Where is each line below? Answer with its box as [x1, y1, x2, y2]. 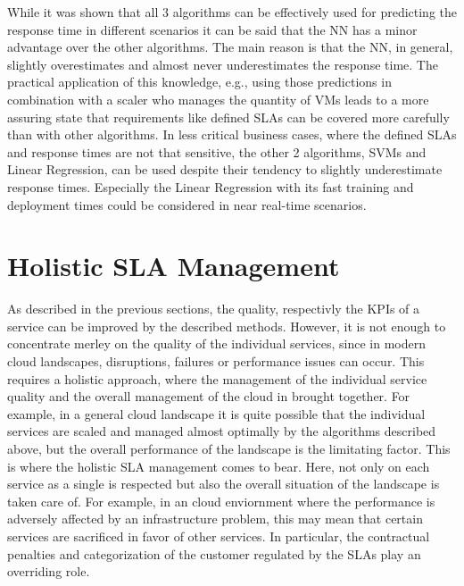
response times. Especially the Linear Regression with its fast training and [7, 177, 414, 196]
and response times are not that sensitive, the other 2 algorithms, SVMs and [7, 142, 427, 161]
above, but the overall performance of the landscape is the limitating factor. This [7, 439, 451, 457]
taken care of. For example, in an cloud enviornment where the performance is [7, 491, 435, 510]
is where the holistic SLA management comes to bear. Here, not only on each [7, 456, 430, 475]
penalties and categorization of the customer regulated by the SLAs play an [7, 544, 421, 563]
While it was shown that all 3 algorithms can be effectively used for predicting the [7, 3, 458, 21]
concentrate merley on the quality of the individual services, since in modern [7, 334, 426, 353]
